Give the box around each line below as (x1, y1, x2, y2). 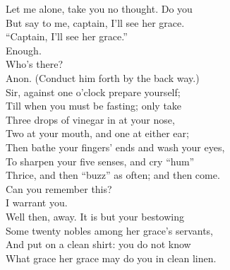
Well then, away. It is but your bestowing (6, 209, 184, 223)
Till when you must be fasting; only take (6, 98, 182, 113)
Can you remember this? (6, 181, 112, 196)
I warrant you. (6, 195, 68, 210)
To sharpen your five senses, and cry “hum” (6, 153, 195, 168)
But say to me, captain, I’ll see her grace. (6, 15, 185, 30)
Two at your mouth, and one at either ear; (6, 126, 189, 141)
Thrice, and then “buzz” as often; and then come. (6, 168, 220, 182)
